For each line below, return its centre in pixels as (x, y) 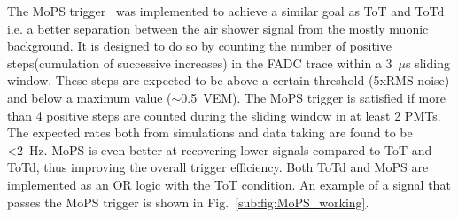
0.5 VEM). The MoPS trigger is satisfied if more (313, 97)
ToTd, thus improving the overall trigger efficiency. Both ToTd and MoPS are (218, 167)
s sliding (428, 62)
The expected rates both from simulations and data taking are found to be (210, 132)
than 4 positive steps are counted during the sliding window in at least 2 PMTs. (224, 115)
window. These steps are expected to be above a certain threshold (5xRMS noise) (229, 80)
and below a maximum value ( (89, 97)
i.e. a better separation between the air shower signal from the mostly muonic (218, 28)
